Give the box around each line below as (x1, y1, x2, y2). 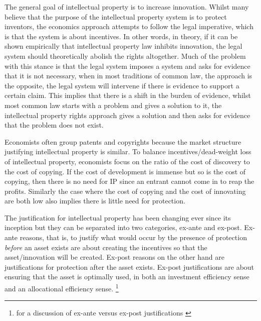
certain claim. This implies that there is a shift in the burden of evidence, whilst (5, 90, 251, 100)
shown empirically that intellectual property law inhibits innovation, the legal (5, 41, 242, 51)
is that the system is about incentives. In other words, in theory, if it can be (5, 31, 238, 41)
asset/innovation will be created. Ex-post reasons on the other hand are (5, 252, 225, 262)
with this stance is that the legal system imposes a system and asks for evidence (5, 60, 250, 71)
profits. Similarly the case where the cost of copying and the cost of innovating (5, 185, 246, 196)
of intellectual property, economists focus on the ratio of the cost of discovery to (5, 156, 250, 166)
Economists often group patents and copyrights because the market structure (5, 136, 241, 147)
